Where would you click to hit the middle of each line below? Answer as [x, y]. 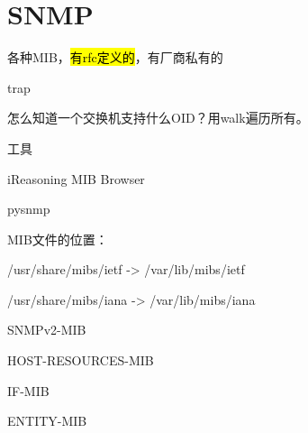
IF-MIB [28, 390]
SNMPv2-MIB [47, 330]
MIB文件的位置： [58, 239]
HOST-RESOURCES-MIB [81, 360]
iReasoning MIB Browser [76, 178]
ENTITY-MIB [47, 421]
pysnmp [29, 209]
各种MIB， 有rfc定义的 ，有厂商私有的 [115, 57]
